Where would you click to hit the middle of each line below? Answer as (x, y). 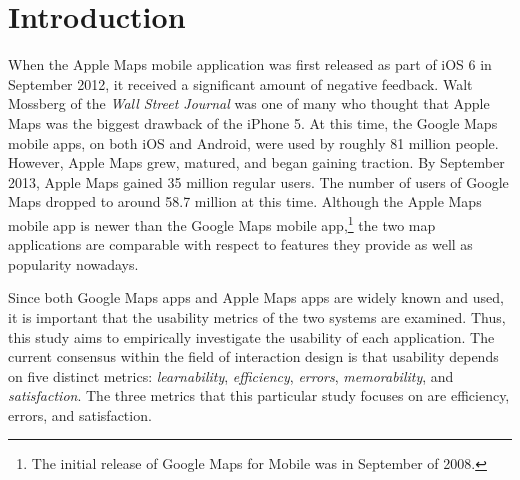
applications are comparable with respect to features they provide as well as (240, 244)
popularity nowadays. (73, 263)
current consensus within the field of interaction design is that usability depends (253, 356)
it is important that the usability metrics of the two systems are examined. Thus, (257, 316)
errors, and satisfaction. (80, 414)
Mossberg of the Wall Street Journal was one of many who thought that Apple (249, 103)
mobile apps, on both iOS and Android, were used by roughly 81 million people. (253, 142)
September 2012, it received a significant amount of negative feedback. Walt (240, 83)
